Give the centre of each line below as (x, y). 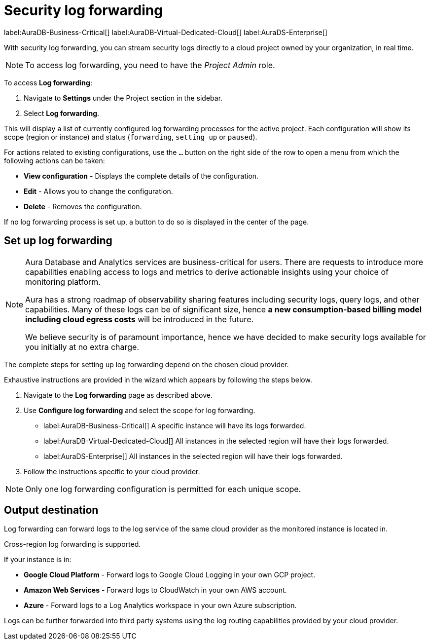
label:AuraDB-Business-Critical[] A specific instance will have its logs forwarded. (175, 425)
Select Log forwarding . (62, 113)
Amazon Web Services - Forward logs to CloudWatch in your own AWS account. (155, 590)
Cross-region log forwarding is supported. (72, 544)
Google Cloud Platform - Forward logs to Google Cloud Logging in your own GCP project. (170, 575)
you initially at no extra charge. (82, 347)
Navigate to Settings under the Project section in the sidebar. (123, 98)
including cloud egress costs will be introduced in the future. (140, 319)
